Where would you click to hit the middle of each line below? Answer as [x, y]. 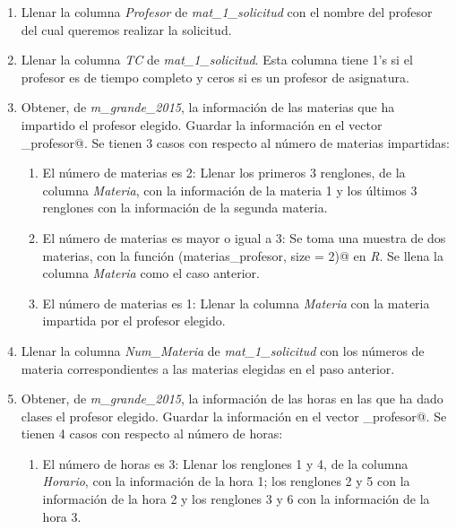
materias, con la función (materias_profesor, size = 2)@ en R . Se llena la [243, 255]
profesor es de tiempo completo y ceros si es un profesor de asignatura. [215, 77]
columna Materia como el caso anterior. [151, 273]
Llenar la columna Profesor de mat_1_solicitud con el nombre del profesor [227, 12]
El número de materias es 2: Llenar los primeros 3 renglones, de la [224, 173]
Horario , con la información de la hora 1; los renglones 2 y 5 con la [226, 481]
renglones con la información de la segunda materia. [185, 208]
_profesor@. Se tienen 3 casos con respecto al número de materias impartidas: [236, 142]
